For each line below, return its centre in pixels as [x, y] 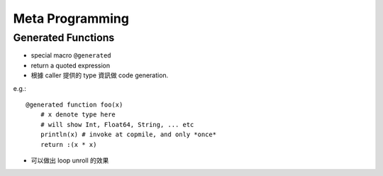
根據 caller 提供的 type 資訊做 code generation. [100, 75]
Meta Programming [71, 18]
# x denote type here [78, 115]
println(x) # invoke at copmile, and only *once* [128, 134]
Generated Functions [64, 38]
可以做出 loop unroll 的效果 [70, 160]
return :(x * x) [68, 144]
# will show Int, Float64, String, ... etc [117, 125]
